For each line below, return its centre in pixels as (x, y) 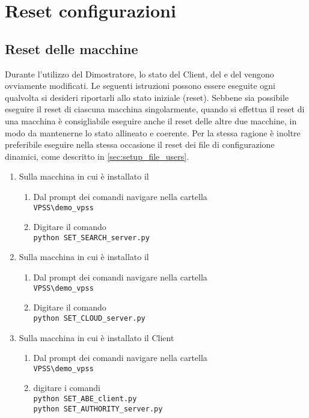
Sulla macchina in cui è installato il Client (96, 337)
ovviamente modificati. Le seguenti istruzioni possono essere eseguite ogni (140, 86)
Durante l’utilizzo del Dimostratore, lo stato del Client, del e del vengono (139, 74)
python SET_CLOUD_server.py (89, 318)
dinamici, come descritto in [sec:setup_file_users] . (97, 156)
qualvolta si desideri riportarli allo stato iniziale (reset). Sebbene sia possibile (147, 97)
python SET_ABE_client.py (85, 398)
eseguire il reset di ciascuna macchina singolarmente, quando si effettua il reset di (155, 109)
